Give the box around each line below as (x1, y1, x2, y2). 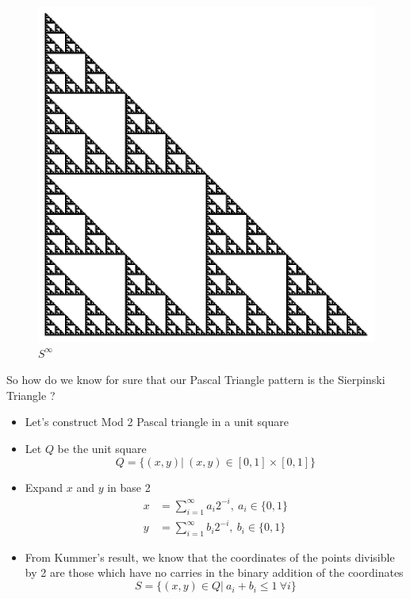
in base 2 (107, 478, 151, 495)
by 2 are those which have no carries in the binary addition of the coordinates (25, 564, 404, 581)
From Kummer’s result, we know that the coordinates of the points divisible (25, 548, 395, 565)
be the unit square (57, 440, 147, 457)
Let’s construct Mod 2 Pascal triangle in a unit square (25, 413, 289, 430)
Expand (25, 478, 63, 495)
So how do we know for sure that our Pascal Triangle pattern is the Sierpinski (6, 371, 385, 388)
